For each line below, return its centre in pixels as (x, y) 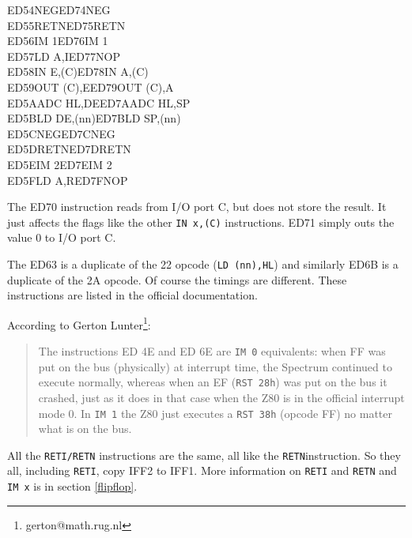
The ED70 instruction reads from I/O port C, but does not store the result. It (197, 207)
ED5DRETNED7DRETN (69, 149)
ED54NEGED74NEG (59, 9)
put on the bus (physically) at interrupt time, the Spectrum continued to (215, 366)
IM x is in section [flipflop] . (72, 486)
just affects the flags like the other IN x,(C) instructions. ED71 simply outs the (201, 222)
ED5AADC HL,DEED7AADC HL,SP (99, 102)
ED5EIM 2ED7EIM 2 (60, 164)
